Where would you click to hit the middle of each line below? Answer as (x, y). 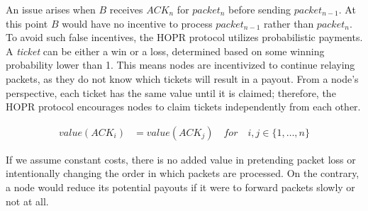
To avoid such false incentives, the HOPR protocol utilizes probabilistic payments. (184, 37)
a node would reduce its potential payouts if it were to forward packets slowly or (180, 187)
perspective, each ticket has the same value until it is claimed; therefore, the (171, 92)
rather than (289, 23)
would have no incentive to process (137, 23)
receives (126, 9)
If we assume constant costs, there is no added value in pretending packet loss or (181, 159)
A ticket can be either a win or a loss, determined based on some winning (165, 51)
